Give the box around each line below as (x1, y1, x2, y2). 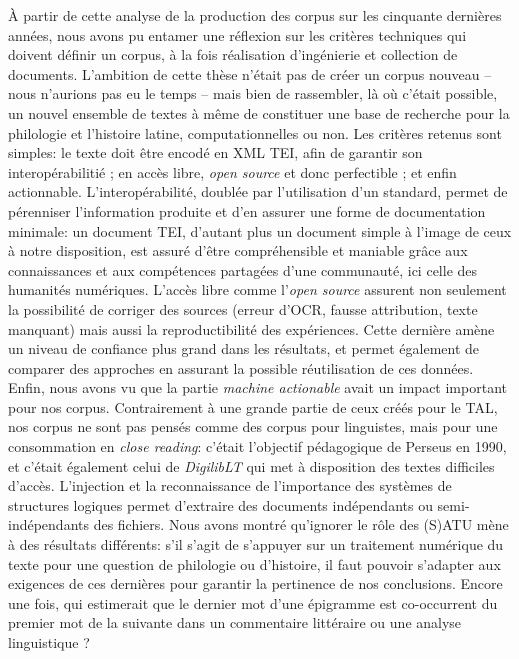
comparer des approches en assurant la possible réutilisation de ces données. (8, 357, 474, 378)
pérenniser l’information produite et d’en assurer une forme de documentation (8, 200, 486, 221)
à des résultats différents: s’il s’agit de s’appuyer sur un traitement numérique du (8, 534, 504, 555)
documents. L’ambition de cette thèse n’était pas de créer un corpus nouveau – (8, 63, 492, 84)
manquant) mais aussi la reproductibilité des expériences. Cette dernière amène (8, 318, 495, 339)
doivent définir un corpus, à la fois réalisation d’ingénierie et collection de (8, 44, 458, 65)
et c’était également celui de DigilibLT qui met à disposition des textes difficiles (8, 455, 495, 476)
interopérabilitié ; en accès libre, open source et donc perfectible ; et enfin (8, 161, 457, 182)
